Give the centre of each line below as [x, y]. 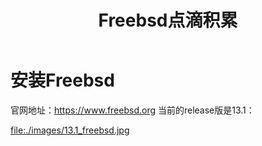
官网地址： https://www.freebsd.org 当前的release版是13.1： [132, 110]
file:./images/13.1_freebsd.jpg [70, 130]
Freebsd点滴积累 [168, 20]
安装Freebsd [62, 80]
